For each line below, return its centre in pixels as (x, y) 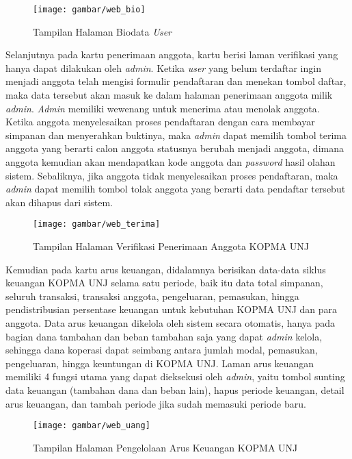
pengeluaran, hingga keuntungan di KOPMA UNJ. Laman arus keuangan (160, 363)
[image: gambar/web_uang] (92, 426)
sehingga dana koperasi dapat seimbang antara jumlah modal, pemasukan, (162, 350)
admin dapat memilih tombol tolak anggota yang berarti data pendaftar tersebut (176, 189)
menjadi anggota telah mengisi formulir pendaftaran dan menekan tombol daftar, (176, 81)
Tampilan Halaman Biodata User (102, 31)
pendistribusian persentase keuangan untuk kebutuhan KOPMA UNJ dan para (172, 309)
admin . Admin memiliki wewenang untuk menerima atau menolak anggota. (163, 108)
